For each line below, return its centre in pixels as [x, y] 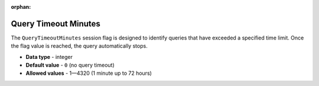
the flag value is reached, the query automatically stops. [79, 46]
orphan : [21, 7]
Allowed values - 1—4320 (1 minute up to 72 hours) [89, 73]
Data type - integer [49, 57]
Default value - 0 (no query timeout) [70, 65]
